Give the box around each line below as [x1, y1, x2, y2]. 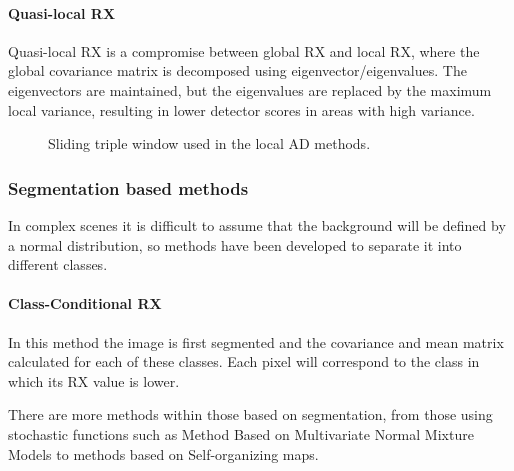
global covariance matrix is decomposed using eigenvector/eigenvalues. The [8, 60, 467, 81]
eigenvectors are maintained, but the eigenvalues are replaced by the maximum [8, 79, 492, 100]
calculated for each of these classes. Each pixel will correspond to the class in [8, 351, 480, 372]
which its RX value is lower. [8, 370, 180, 391]
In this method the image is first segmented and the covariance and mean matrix [8, 331, 504, 352]
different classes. [8, 254, 108, 275]
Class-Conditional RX [8, 293, 162, 314]
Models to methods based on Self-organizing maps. [8, 443, 319, 464]
